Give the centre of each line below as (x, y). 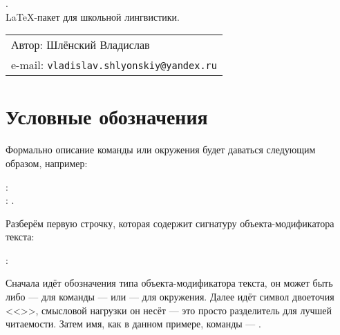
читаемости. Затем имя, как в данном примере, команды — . (133, 324)
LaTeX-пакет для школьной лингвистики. (93, 16)
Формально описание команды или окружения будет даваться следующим (161, 150)
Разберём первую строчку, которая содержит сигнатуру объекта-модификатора (170, 223)
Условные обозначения (107, 116)
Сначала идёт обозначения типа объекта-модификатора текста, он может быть (169, 283)
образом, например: (47, 163)
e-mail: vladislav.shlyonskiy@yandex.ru (114, 65)
